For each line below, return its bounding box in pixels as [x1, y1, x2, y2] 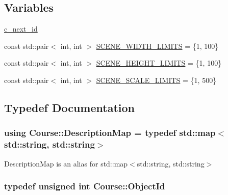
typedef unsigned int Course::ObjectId [4, 180, 165, 192]
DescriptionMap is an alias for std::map [4, 158, 128, 169]
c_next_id [4, 23, 38, 34]
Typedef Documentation [4, 99, 135, 115]
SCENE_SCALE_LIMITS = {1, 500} [96, 74, 217, 85]
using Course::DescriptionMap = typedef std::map [4, 126, 216, 139]
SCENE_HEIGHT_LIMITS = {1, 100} [96, 58, 222, 68]
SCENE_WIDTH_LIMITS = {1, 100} [96, 40, 219, 51]
